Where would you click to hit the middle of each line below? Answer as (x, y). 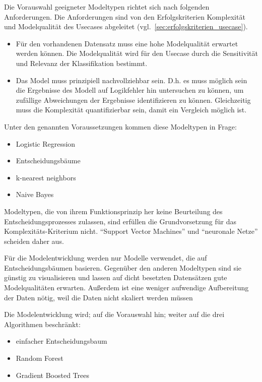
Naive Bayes (35, 194)
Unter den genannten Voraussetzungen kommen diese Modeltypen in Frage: (120, 126)
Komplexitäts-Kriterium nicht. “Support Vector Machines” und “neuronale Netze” (131, 231)
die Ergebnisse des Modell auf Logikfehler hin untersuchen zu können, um (130, 90)
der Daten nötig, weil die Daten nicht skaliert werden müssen (99, 297)
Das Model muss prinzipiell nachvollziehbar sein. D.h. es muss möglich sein (132, 80)
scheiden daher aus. (34, 241)
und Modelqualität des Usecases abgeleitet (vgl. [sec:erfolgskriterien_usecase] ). (126, 26)
